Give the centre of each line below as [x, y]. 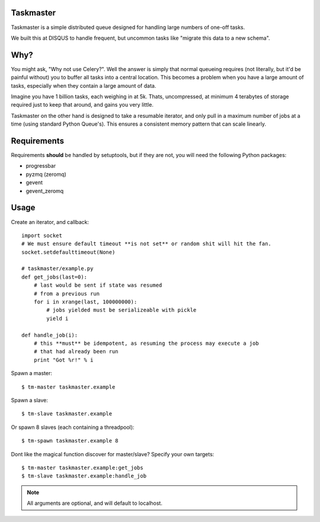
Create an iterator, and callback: [50, 222]
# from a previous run [67, 294]
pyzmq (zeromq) [46, 174]
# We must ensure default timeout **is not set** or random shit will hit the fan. [147, 244]
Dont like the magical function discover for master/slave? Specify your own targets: [113, 454]
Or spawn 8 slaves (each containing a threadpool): [73, 427]
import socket [42, 235]
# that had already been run [76, 352]
